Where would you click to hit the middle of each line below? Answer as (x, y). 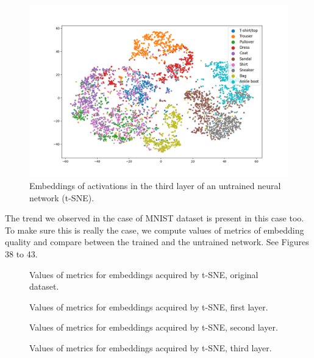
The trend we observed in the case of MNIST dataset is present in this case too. (155, 218)
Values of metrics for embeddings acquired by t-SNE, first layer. (149, 306)
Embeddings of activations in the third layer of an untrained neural (155, 185)
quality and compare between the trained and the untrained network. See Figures (157, 242)
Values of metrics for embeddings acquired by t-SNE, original (144, 274)
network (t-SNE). (62, 197)
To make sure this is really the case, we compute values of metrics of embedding (155, 230)
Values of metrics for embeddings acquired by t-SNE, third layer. (151, 347)
